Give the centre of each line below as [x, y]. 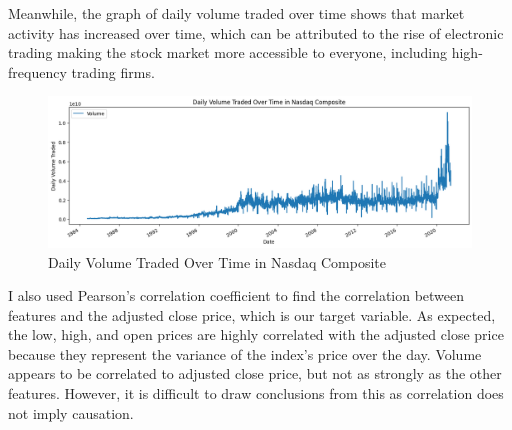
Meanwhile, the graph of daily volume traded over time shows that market [236, 13]
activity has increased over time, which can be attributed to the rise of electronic [256, 32]
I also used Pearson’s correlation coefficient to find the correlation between [236, 295]
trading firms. [113, 71]
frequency [37, 71]
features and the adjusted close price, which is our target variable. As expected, [252, 314]
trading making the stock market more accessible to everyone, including [228, 52]
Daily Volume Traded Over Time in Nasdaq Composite [217, 261]
